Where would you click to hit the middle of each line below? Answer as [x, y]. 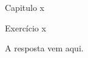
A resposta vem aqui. [44, 48]
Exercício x [25, 27]
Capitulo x [25, 7]
